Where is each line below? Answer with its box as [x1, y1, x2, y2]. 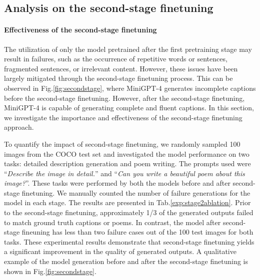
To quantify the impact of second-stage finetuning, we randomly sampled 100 [4, 138, 240, 149]
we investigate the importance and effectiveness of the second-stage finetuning [4, 112, 242, 122]
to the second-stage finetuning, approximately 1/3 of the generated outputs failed [4, 207, 253, 218]
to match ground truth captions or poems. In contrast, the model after [4, 217, 221, 227]
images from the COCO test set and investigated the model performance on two [4, 148, 249, 159]
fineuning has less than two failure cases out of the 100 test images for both [21, 227, 253, 237]
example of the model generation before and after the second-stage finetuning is [4, 256, 248, 267]
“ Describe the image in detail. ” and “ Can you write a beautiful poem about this [4, 168, 245, 178]
